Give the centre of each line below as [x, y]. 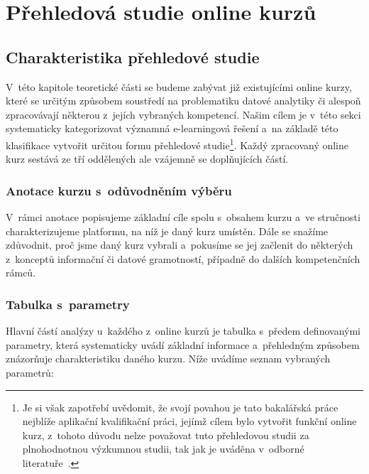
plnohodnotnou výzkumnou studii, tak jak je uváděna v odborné [163, 449]
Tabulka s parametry [68, 304]
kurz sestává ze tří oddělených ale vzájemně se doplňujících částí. [147, 159]
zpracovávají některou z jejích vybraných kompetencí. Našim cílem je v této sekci [183, 114]
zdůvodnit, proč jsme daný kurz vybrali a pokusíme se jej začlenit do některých [180, 245]
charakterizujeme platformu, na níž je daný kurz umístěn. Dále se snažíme [167, 231]
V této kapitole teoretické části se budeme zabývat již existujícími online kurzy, [179, 86]
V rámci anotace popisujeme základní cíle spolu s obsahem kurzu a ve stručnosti [183, 217]
